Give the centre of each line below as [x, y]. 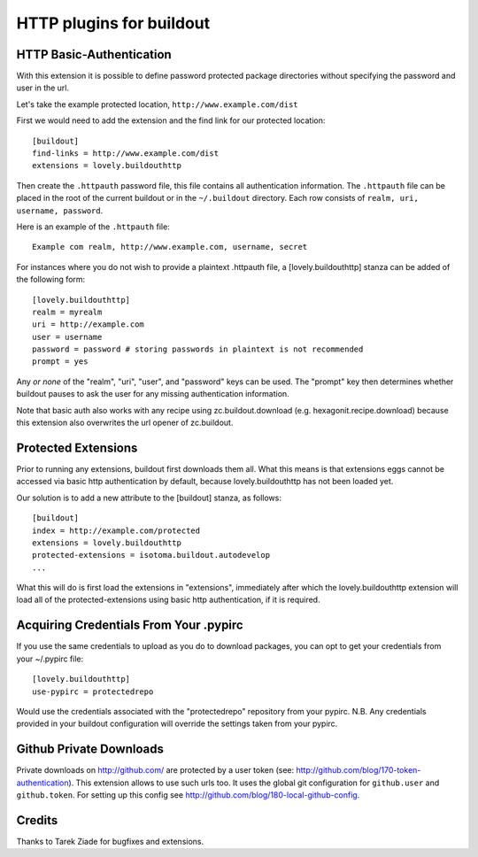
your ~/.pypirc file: [50, 659]
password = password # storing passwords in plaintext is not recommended [198, 349]
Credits [37, 820]
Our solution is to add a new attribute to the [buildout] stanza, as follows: [149, 498]
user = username [67, 337]
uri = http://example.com [89, 324]
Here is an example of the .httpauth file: [93, 227]
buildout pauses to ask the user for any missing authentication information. [153, 394]
